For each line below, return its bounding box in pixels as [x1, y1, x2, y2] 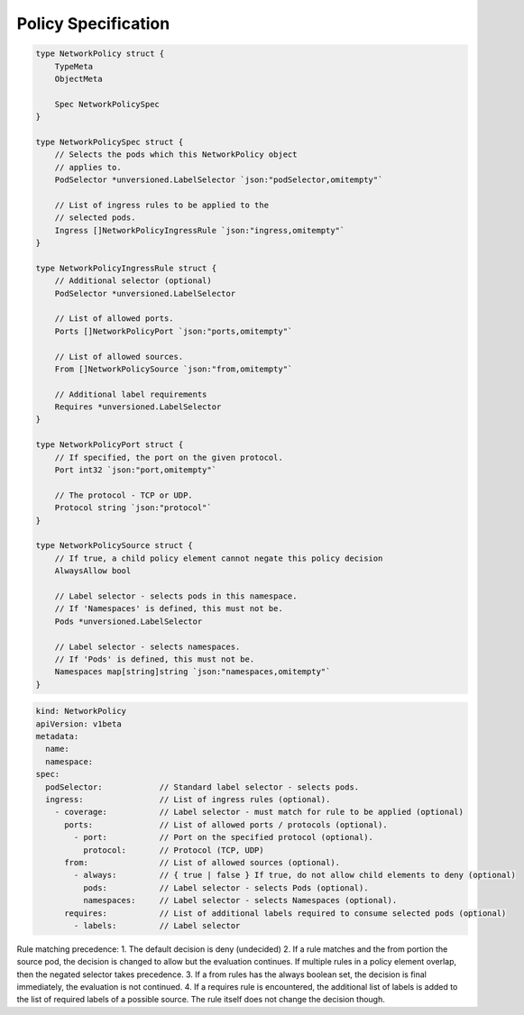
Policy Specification [16, 14, 170, 33]
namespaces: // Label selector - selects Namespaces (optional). [82, 895, 398, 906]
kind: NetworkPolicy [35, 706, 126, 717]
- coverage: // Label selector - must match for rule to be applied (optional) [54, 807, 464, 818]
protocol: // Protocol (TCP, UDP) [82, 845, 265, 855]
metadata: [35, 731, 79, 742]
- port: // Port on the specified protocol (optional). [73, 832, 374, 843]
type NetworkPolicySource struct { [35, 541, 193, 551]
